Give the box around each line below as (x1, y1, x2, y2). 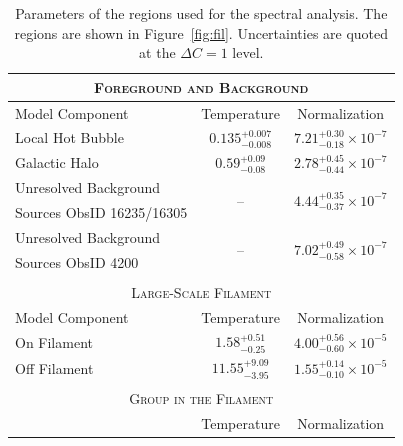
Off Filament (15, 357, 94, 378)
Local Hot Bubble (15, 127, 124, 148)
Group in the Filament (129, 388, 274, 409)
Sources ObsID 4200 (15, 251, 139, 272)
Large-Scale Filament (131, 281, 272, 302)
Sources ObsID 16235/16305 (15, 202, 188, 222)
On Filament (15, 331, 93, 352)
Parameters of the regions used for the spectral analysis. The (15, 3, 388, 23)
